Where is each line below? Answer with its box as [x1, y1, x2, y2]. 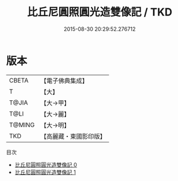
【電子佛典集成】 [40, 77, 88, 85]
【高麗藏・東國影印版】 [40, 132, 106, 140]
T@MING [9, 120, 35, 129]
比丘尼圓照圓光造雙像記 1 [14, 169, 76, 176]
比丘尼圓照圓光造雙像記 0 [14, 161, 77, 168]
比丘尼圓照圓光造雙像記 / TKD [27, 5, 173, 19]
